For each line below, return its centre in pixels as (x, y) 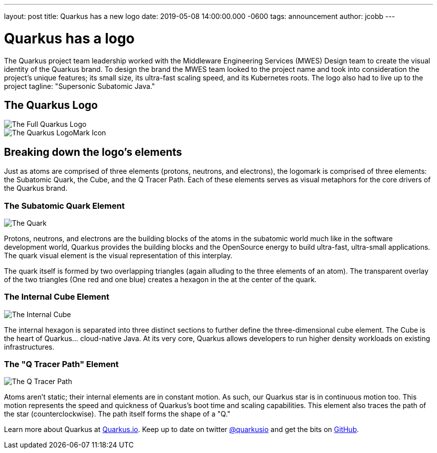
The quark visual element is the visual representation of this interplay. (118, 255)
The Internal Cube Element (57, 297)
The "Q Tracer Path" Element (61, 364)
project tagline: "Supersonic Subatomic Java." (80, 86)
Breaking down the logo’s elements (93, 152)
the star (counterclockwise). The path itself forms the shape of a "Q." (117, 414)
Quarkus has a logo (69, 38)
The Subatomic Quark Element (64, 206)
